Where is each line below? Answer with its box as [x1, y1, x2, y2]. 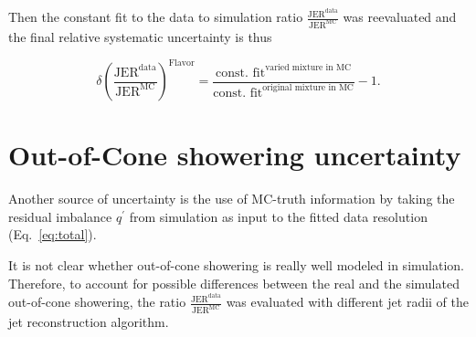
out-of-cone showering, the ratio [8, 292, 186, 311]
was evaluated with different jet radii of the [226, 292, 469, 311]
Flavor [168, 58, 195, 68]
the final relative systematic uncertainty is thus [8, 26, 272, 46]
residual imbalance [8, 206, 112, 226]
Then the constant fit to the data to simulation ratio [8, 7, 303, 26]
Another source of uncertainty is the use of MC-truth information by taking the [8, 189, 455, 208]
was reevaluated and [343, 7, 457, 26]
